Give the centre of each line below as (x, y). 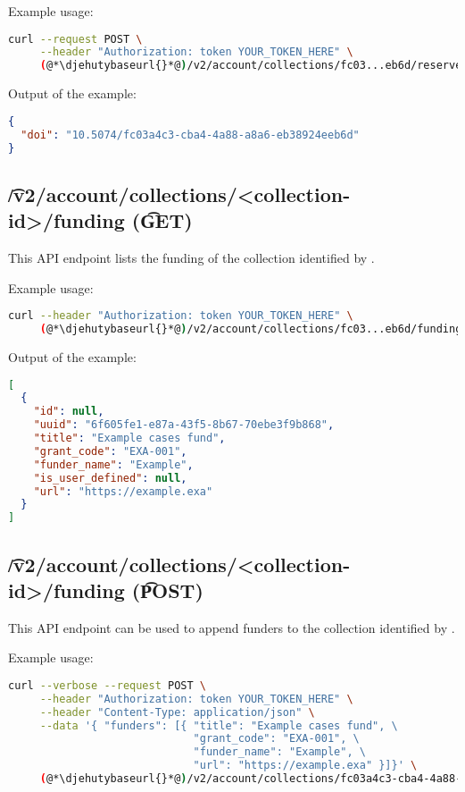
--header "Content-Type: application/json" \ (177, 712)
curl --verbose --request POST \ (107, 685)
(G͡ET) (162, 220)
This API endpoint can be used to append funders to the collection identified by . (232, 627)
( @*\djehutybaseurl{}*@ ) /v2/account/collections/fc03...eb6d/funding (251, 329)
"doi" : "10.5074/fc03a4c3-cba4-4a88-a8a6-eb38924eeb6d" (190, 135)
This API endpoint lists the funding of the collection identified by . (191, 258)
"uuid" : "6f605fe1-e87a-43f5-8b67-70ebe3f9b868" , (184, 425)
